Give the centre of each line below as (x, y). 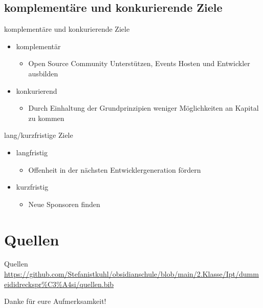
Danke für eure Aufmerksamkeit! (55, 301)
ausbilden (43, 73)
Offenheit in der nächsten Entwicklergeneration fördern (115, 169)
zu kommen (46, 118)
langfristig (32, 152)
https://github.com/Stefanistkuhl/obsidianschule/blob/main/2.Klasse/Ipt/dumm (131, 274)
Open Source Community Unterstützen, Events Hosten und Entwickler (139, 63)
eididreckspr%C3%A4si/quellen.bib (59, 284)
